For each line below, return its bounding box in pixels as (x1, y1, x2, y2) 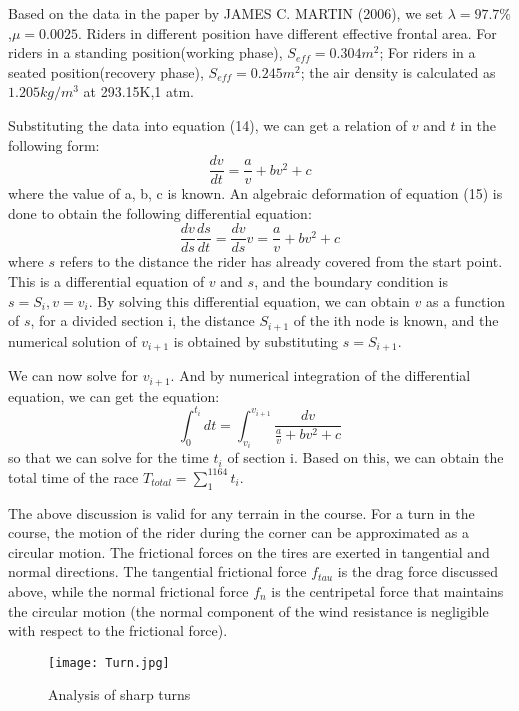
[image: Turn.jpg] (48, 655, 170, 670)
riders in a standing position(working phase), (8, 42, 283, 63)
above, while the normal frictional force (8, 580, 249, 601)
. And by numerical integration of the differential (170, 365, 471, 386)
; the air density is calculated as (300, 61, 496, 82)
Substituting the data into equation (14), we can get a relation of (8, 114, 408, 135)
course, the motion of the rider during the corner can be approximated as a (8, 522, 469, 543)
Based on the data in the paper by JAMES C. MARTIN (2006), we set (8, 3, 443, 23)
